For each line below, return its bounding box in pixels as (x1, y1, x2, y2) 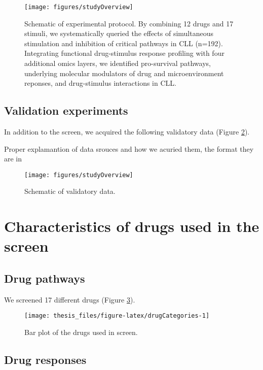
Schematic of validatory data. (24, 186, 116, 196)
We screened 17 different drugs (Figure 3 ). (4, 294, 135, 305)
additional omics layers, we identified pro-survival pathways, (24, 58, 211, 69)
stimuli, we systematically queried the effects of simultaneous (24, 28, 214, 39)
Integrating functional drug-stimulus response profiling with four (24, 48, 224, 58)
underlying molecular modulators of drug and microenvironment (24, 68, 224, 78)
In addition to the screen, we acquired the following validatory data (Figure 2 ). (4, 126, 250, 137)
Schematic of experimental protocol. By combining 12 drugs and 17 (24, 18, 234, 28)
